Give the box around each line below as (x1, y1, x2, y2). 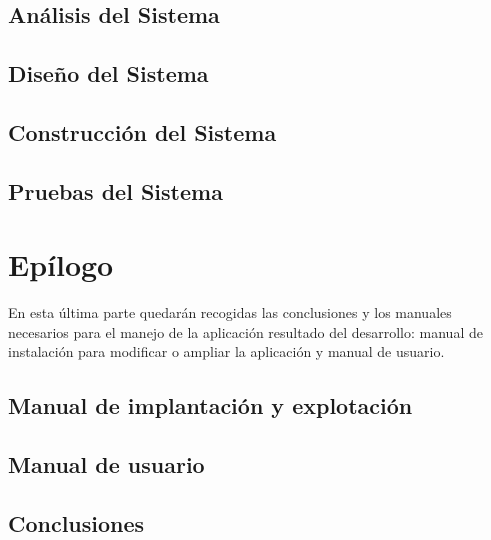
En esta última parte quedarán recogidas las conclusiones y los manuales (8, 302, 452, 323)
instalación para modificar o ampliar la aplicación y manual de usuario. (8, 341, 445, 362)
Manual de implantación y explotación (8, 390, 413, 421)
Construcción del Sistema (8, 116, 277, 147)
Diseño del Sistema (8, 58, 209, 89)
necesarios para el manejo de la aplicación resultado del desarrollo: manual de (8, 321, 483, 342)
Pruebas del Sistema (8, 175, 223, 206)
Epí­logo (8, 244, 114, 285)
